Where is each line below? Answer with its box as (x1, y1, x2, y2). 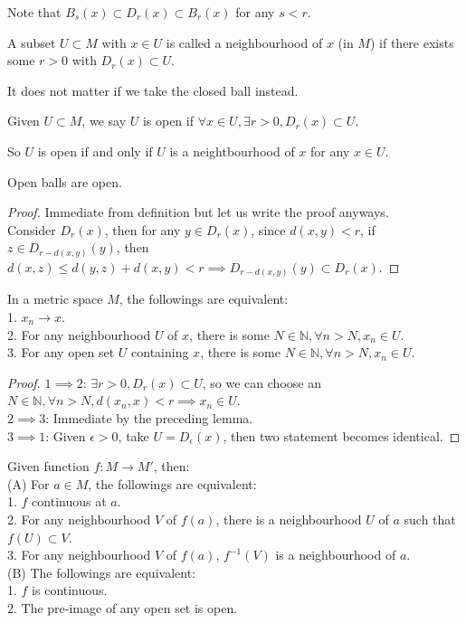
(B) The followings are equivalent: (7, 562, 195, 581)
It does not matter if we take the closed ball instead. (7, 80, 299, 99)
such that (404, 509, 456, 528)
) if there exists (369, 33, 454, 52)
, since (251, 220, 286, 239)
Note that (7, 3, 62, 21)
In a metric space (7, 289, 103, 308)
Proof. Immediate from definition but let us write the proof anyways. (7, 203, 389, 222)
